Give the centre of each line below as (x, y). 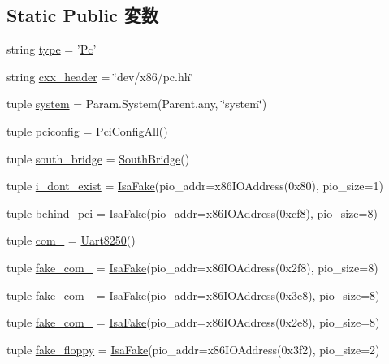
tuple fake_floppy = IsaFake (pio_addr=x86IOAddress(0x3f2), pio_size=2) (193, 349)
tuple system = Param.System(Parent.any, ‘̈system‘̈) (137, 104)
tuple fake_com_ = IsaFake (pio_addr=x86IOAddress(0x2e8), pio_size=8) (193, 322)
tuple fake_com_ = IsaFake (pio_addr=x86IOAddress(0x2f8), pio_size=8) (192, 267)
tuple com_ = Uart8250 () (71, 240)
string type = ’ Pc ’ (52, 49)
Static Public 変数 (82, 15)
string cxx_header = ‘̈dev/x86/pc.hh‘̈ (100, 76)
